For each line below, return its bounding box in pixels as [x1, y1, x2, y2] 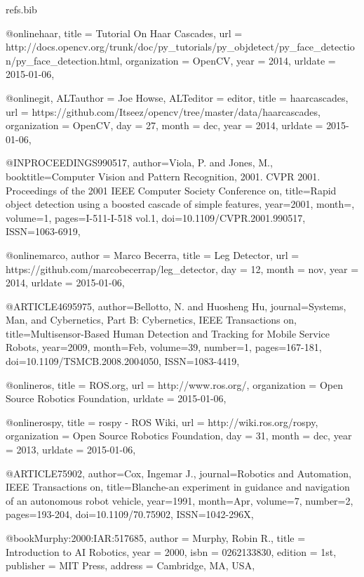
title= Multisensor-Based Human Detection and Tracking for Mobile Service [6, 326, 330, 340]
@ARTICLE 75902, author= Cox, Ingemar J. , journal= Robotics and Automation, [6, 465, 351, 480]
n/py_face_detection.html [6, 53, 120, 67]
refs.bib [6, 2, 37, 16]
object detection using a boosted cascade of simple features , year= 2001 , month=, [6, 197, 355, 211]
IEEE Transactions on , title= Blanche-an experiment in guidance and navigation [6, 479, 350, 494]
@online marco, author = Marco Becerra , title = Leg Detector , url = [6, 247, 299, 262]
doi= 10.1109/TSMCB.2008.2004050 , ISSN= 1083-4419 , [6, 354, 240, 369]
